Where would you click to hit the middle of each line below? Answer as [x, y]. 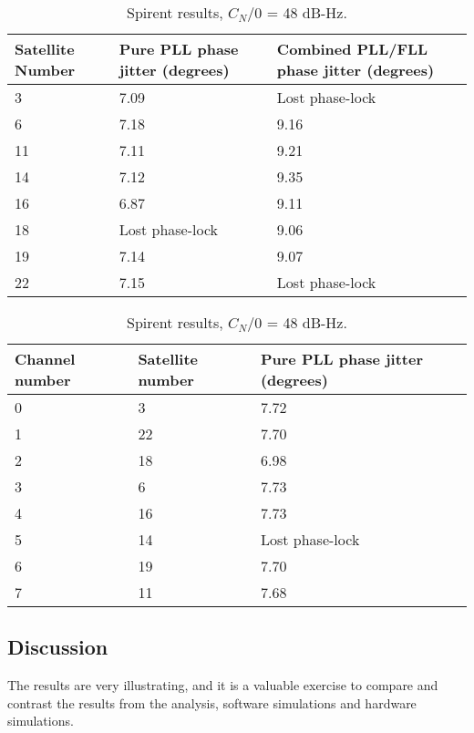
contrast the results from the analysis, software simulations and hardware [212, 702]
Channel [45, 359]
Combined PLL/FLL [352, 49]
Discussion [58, 647]
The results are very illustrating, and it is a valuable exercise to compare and [223, 685]
